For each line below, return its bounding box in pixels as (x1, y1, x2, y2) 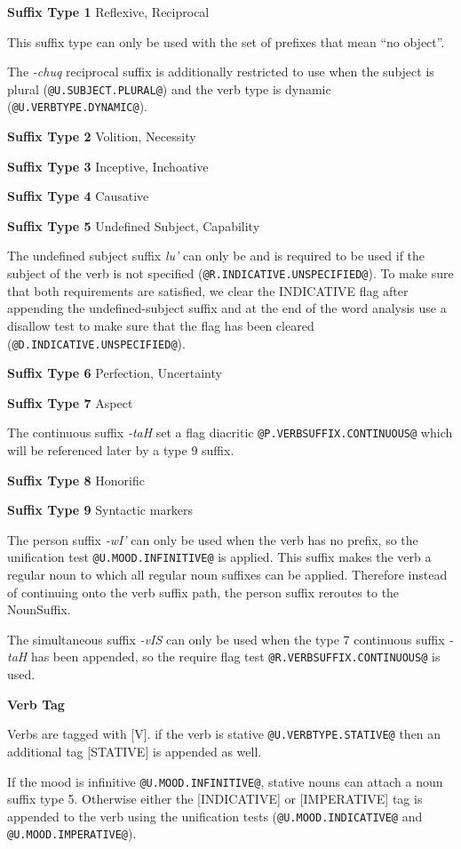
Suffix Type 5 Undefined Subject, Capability (7, 216, 260, 235)
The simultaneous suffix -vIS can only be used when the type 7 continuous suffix (7, 629, 445, 648)
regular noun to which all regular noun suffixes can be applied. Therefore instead (7, 565, 448, 584)
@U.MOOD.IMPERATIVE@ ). (7, 824, 137, 843)
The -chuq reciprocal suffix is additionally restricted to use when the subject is (7, 62, 434, 81)
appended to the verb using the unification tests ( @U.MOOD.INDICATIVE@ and (7, 806, 423, 825)
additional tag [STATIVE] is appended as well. (7, 741, 262, 760)
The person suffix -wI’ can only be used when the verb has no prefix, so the (7, 530, 418, 549)
